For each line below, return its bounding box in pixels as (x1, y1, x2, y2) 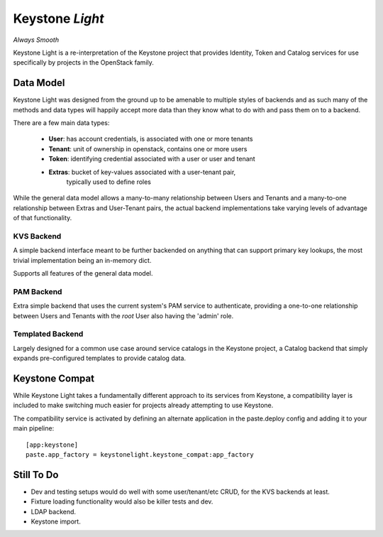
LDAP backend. (30, 507, 77, 516)
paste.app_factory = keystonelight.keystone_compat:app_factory (26, 450, 255, 458)
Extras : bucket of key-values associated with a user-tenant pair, (48, 168, 236, 176)
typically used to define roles (66, 178, 152, 186)
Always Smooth (13, 36, 60, 44)
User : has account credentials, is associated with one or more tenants (48, 135, 253, 143)
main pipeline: (13, 424, 55, 433)
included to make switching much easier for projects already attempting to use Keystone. (13, 401, 274, 410)
